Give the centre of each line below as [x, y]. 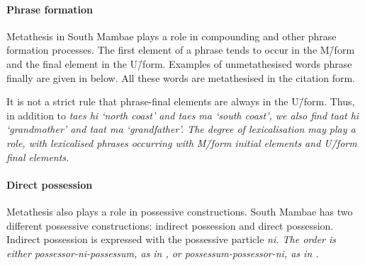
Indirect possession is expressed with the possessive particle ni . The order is [172, 239]
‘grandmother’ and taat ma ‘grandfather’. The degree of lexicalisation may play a [181, 129]
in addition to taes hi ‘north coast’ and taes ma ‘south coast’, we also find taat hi [183, 115]
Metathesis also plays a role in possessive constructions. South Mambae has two [180, 211]
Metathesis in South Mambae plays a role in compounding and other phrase [172, 36]
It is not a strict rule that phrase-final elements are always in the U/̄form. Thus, [181, 101]
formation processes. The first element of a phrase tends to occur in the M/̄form [181, 50]
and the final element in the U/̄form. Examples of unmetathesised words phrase [179, 63]
